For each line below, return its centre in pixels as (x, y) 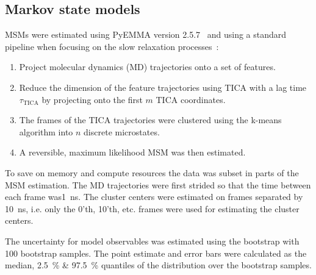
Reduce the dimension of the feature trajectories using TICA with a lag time (163, 87)
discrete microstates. (122, 131)
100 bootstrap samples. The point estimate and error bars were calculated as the (156, 253)
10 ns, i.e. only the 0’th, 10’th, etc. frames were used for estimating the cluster (152, 208)
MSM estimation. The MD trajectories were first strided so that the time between (158, 184)
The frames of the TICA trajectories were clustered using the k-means (150, 120)
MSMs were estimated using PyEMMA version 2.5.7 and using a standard (146, 34)
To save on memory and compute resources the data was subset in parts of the (152, 172)
